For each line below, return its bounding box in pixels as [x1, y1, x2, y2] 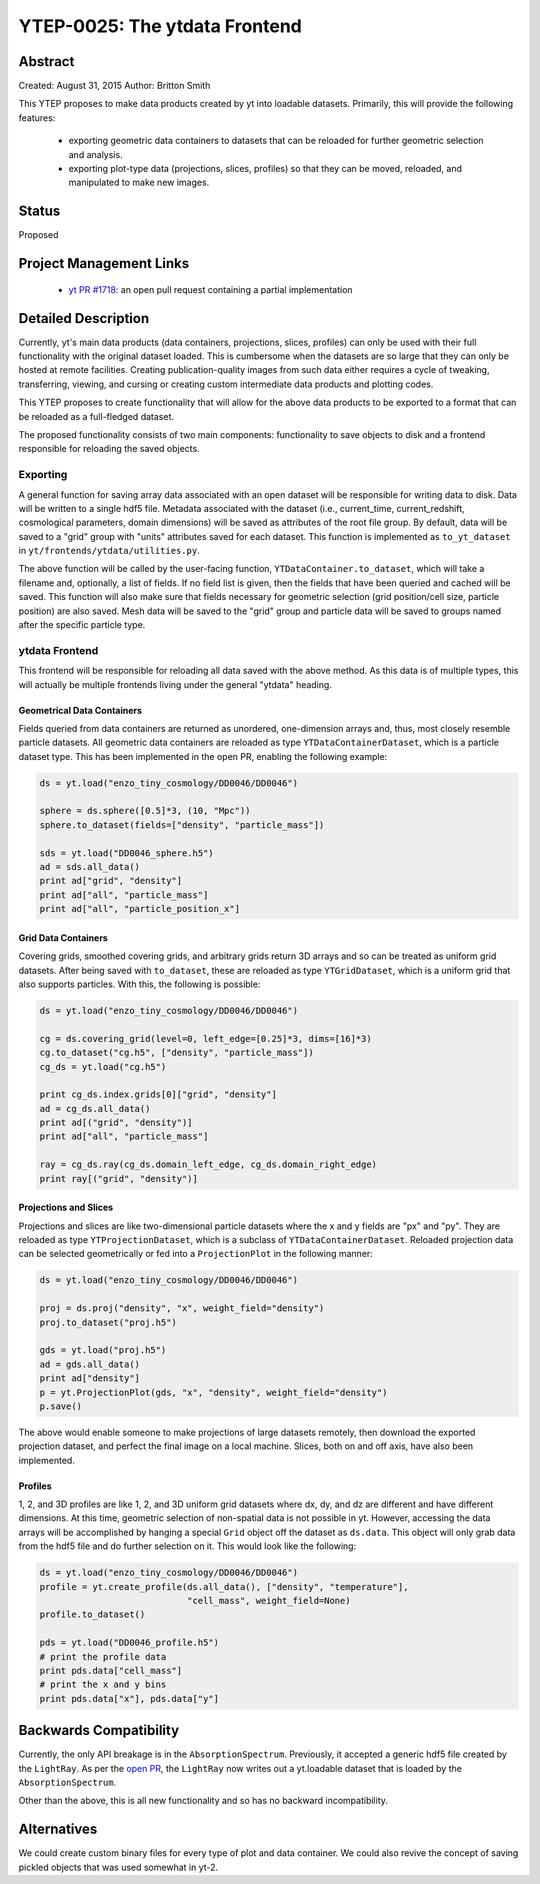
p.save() [39, 1400, 83, 1412]
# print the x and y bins [39, 1679, 167, 1690]
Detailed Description [18, 310, 150, 327]
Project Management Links [18, 255, 190, 272]
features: [18, 111, 56, 124]
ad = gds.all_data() [39, 1358, 140, 1370]
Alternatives [18, 1821, 98, 1838]
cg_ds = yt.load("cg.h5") [39, 1061, 167, 1072]
